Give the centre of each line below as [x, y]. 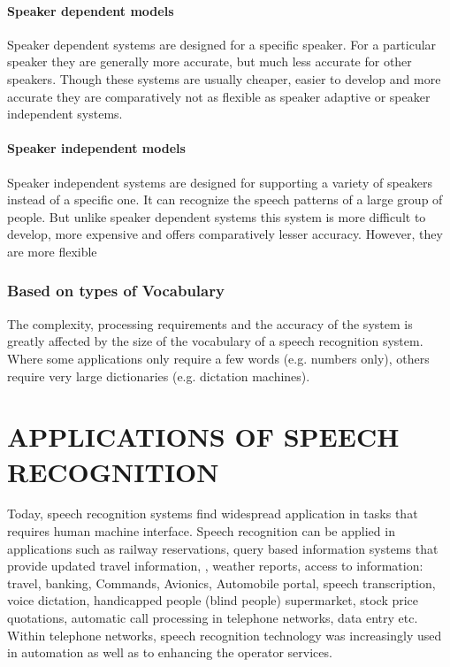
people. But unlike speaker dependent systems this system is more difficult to [217, 216]
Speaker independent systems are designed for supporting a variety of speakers [220, 182]
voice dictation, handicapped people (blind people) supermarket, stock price [213, 600]
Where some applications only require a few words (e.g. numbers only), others [218, 358]
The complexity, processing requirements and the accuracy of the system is [210, 323]
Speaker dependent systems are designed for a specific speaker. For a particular [222, 44]
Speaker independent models [96, 148]
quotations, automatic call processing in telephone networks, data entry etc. [213, 617]
